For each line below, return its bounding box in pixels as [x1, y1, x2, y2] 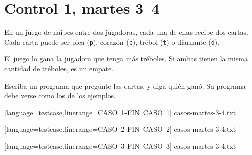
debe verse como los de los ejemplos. [4, 90, 116, 101]
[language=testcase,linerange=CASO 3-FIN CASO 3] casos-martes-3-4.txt [4, 140, 236, 151]
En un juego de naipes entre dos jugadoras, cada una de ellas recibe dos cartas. [4, 27, 248, 37]
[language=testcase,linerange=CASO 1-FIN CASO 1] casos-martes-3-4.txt [4, 107, 236, 117]
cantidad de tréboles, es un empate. [4, 63, 114, 73]
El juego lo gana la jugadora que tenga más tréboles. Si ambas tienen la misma [4, 53, 248, 64]
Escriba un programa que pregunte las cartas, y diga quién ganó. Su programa [4, 80, 246, 91]
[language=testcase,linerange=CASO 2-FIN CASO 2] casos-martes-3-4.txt [4, 124, 236, 134]
